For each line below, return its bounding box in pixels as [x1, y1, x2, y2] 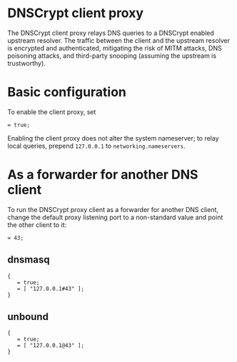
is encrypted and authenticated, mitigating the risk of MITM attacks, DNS [7, 44, 223, 52]
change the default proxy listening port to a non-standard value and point [7, 213, 223, 221]
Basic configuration [7, 84, 127, 101]
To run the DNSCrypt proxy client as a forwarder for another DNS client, [7, 205, 219, 213]
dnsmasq [7, 253, 50, 266]
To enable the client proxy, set [7, 107, 96, 116]
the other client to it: [7, 220, 67, 229]
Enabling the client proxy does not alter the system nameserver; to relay [7, 134, 219, 142]
